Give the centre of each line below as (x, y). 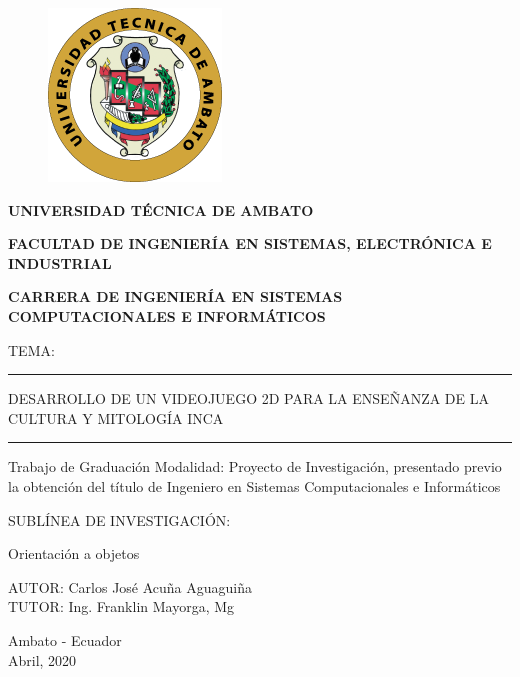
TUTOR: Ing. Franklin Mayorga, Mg (121, 606)
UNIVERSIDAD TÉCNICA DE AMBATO (161, 209)
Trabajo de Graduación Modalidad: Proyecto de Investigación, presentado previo (255, 466)
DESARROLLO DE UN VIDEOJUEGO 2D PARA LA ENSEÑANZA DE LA (248, 398)
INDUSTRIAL (60, 262)
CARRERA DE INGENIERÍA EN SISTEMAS (175, 296)
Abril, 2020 (42, 659)
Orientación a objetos (74, 553)
